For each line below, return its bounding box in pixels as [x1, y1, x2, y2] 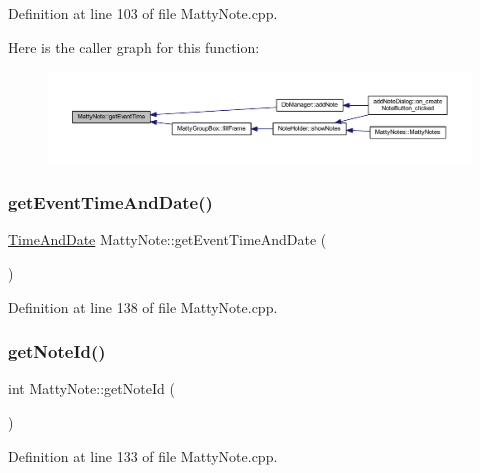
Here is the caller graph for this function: [8, 36, 260, 57]
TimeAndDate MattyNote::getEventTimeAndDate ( [8, 229, 327, 250]
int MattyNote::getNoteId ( [8, 378, 175, 399]
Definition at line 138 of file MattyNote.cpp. [8, 296, 278, 317]
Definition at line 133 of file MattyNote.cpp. [8, 445, 278, 466]
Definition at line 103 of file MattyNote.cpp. [8, 3, 278, 23]
